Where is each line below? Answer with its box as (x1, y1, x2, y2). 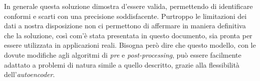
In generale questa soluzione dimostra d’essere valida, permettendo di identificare (4, 1, 253, 11)
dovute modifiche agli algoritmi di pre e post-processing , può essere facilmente (4, 49, 241, 60)
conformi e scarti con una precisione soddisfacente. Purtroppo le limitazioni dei (4, 10, 247, 21)
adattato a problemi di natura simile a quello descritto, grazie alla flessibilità (4, 59, 239, 70)
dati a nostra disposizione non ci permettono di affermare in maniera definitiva (4, 20, 246, 31)
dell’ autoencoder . (4, 69, 55, 80)
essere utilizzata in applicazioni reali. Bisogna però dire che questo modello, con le (4, 40, 256, 50)
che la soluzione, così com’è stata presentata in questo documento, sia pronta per (4, 30, 252, 40)
